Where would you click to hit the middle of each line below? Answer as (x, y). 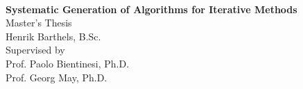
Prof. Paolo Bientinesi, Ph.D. (68, 63)
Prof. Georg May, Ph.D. (57, 77)
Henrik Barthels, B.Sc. (53, 36)
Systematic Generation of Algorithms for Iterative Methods (151, 9)
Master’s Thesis (39, 23)
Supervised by (35, 50)
